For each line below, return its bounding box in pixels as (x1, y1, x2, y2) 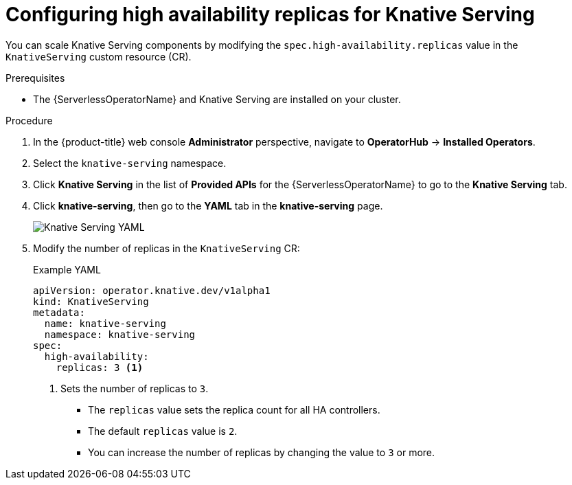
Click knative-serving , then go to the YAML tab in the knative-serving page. (33, 199, 383, 212)
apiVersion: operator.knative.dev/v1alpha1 (33, 284, 271, 296)
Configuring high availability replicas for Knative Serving (5, 3, 535, 26)
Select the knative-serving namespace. (33, 157, 227, 169)
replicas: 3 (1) (56, 361, 144, 373)
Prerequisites (5, 71, 65, 84)
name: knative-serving (44, 317, 166, 329)
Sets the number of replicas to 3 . (60, 382, 209, 394)
